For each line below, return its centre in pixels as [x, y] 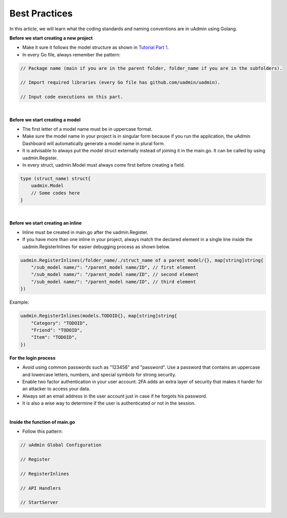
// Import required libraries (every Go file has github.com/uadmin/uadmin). [120, 83]
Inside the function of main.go [42, 422]
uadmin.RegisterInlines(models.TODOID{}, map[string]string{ [99, 316]
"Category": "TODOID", [59, 323]
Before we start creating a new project [51, 38]
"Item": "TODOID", [54, 337]
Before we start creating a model [45, 119]
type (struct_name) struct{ [55, 178]
